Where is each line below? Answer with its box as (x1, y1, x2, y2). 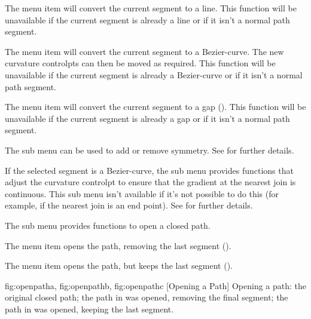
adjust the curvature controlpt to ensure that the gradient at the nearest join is (5, 176, 296, 188)
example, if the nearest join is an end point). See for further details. (5, 199, 253, 211)
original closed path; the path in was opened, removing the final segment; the (5, 291, 288, 303)
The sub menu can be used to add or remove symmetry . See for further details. (5, 143, 294, 156)
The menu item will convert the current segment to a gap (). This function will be (5, 100, 306, 113)
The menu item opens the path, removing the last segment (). (5, 239, 231, 251)
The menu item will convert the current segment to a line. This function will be (5, 2, 297, 14)
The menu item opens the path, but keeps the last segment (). (5, 259, 233, 272)
